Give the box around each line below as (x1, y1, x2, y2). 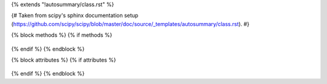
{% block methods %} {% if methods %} (11, 31, 113, 39)
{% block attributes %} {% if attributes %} (11, 56, 116, 63)
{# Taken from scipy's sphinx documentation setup (11, 12, 139, 19)
